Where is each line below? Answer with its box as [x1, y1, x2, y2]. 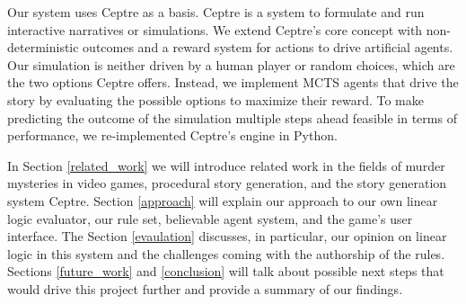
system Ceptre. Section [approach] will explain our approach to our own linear [7, 191, 438, 210]
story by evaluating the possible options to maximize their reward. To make [7, 90, 425, 109]
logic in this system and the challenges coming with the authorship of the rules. [7, 244, 445, 263]
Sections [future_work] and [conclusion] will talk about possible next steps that [7, 262, 444, 281]
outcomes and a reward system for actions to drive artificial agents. [83, 38, 453, 57]
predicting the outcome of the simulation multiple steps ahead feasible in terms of [7, 108, 457, 127]
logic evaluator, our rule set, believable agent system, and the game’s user [7, 209, 413, 228]
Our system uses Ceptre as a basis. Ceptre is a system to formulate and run [7, 3, 425, 21]
